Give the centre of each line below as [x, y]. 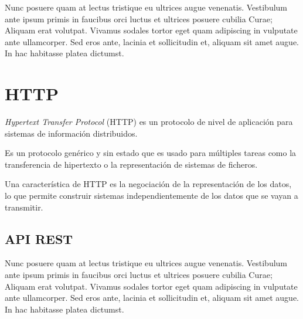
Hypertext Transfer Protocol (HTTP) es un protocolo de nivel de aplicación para [149, 122]
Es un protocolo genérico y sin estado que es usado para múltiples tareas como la [151, 153]
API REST [39, 238]
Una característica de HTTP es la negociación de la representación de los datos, [148, 184]
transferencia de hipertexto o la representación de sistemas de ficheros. [131, 164]
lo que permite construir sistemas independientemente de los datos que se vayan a [151, 196]
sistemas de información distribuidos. [71, 133]
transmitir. [24, 207]
